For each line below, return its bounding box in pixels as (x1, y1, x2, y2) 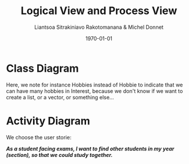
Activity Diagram (6, 114, 90, 128)
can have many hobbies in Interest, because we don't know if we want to (6, 87, 183, 95)
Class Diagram (6, 62, 79, 75)
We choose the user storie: (6, 133, 72, 140)
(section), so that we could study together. (6, 151, 113, 158)
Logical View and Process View (20, 4, 178, 18)
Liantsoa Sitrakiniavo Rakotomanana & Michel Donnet (34, 24, 164, 31)
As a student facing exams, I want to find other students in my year (6, 145, 175, 152)
